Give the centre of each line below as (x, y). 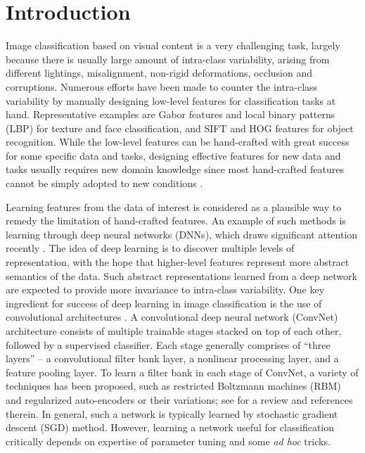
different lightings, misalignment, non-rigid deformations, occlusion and (159, 73)
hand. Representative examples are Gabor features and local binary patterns (171, 114)
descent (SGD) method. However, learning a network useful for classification (170, 427)
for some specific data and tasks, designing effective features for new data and (173, 155)
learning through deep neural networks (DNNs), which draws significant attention (182, 234)
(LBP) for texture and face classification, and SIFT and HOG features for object (180, 128)
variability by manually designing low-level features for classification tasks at (171, 100)
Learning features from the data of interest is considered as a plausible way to (174, 206)
